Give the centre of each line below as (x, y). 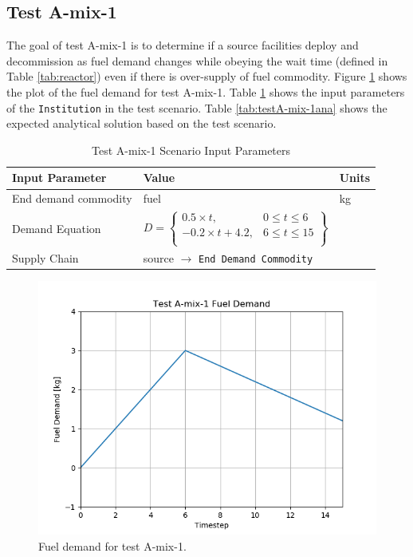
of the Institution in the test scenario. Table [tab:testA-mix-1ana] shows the (197, 107)
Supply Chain (45, 257)
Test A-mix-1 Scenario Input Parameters (191, 150)
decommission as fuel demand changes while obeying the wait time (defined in (197, 60)
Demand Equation (57, 228)
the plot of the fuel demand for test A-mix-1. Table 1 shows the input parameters (206, 91)
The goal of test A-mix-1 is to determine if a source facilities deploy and (183, 45)
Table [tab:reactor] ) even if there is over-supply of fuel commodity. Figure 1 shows (207, 76)
